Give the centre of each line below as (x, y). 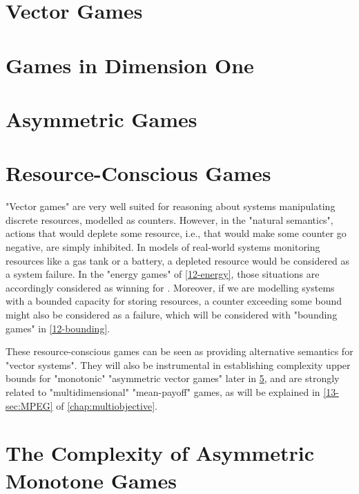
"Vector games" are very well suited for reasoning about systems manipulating (171, 206)
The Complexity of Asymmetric (160, 453)
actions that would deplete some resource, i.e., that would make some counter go (176, 233)
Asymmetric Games (101, 118)
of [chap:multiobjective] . (107, 405)
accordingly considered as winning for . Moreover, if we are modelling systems (170, 287)
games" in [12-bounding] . (58, 328)
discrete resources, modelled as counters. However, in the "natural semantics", (169, 219)
